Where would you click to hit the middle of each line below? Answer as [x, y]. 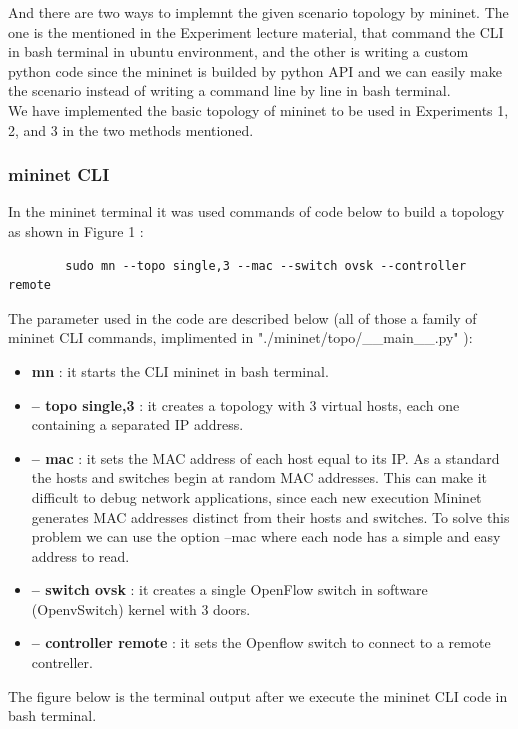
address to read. [80, 555]
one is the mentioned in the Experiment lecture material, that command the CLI [256, 31]
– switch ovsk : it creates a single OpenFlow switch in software [229, 589]
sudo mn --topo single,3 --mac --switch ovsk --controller [266, 265]
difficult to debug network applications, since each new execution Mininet [256, 496]
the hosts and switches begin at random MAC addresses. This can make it [259, 477]
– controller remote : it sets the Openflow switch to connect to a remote [261, 642]
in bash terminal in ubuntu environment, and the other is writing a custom [238, 51]
